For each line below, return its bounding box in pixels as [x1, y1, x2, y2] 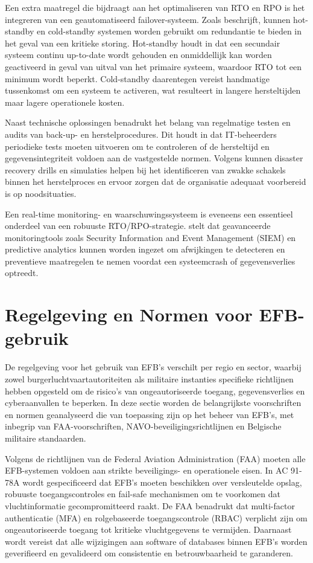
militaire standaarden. [5, 431, 86, 444]
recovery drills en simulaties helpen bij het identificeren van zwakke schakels [5, 163, 286, 176]
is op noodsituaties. [5, 187, 77, 199]
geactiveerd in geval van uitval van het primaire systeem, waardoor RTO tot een [5, 60, 302, 72]
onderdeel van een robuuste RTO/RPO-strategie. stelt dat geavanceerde [5, 219, 271, 232]
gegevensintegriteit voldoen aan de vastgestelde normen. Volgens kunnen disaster [5, 152, 303, 164]
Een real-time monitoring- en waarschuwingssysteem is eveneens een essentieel [5, 207, 293, 220]
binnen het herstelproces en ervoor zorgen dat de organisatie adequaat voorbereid [5, 175, 306, 188]
